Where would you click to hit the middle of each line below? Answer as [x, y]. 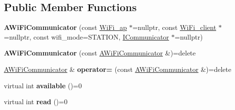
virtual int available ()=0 [43, 85]
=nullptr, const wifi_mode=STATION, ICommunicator [86, 36]
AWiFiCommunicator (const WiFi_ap [65, 27]
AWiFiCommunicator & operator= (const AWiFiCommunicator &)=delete [118, 69]
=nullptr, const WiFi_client [174, 27]
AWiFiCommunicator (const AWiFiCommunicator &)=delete [100, 53]
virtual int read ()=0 [36, 102]
